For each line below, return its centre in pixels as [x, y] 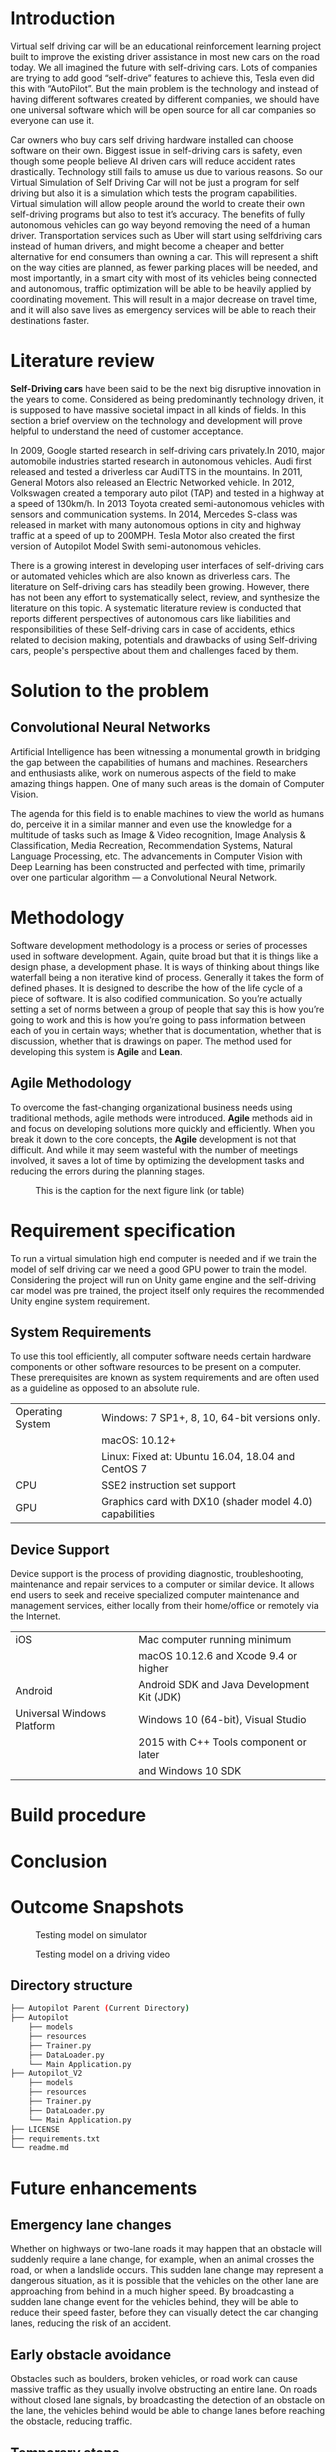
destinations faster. [50, 320]
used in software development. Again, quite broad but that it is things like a [164, 956]
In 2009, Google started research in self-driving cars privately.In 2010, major [168, 450]
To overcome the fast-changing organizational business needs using [151, 1107]
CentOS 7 [124, 1469]
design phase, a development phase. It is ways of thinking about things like [165, 966]
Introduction [63, 18]
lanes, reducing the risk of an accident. [91, 2323]
